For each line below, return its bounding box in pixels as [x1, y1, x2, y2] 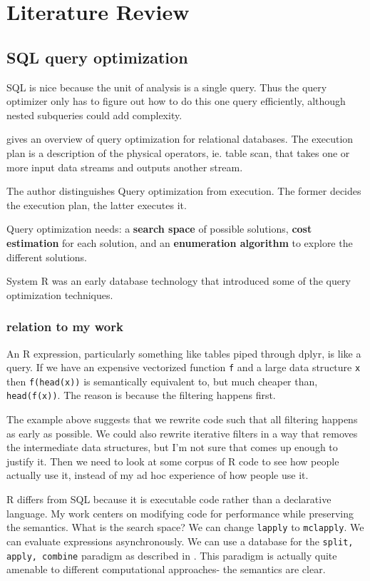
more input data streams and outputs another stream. [6, 159, 243, 174]
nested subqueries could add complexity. [6, 107, 183, 122]
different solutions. [6, 249, 87, 264]
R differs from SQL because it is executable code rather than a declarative [6, 492, 332, 507]
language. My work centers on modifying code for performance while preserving [6, 505, 354, 520]
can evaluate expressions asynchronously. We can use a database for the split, [6, 533, 354, 548]
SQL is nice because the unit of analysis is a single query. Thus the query [6, 79, 327, 94]
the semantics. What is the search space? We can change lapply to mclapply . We [6, 520, 364, 535]
